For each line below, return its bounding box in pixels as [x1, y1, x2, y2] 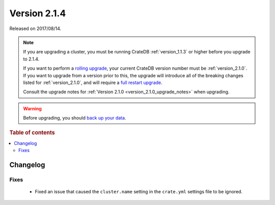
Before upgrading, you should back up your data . [23, 115, 126, 121]
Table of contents [9, 129, 56, 136]
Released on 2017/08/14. [9, 25, 62, 32]
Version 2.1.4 [9, 8, 66, 19]
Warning [23, 105, 42, 111]
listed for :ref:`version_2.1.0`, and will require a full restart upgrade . [23, 79, 162, 85]
